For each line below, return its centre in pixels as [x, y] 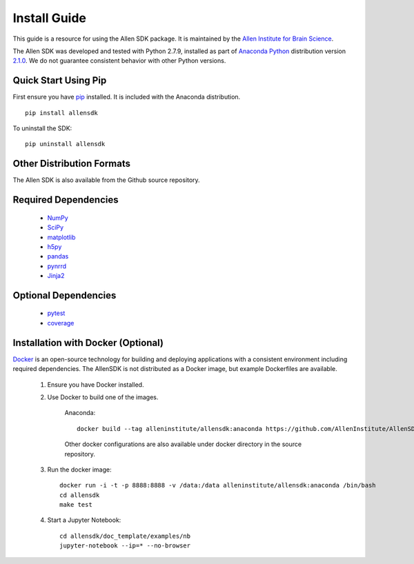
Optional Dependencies [65, 295]
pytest [56, 313]
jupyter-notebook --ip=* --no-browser [125, 546]
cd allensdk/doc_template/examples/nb [125, 536]
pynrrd [57, 266]
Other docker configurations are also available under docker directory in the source [183, 444]
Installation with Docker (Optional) [88, 342]
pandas [58, 256]
